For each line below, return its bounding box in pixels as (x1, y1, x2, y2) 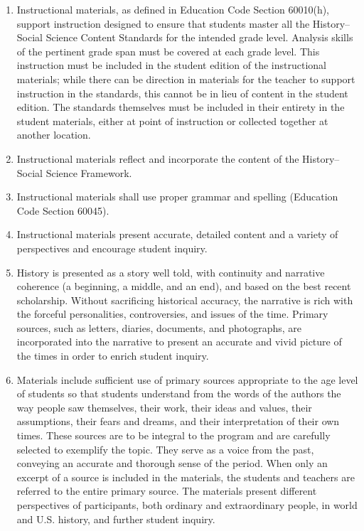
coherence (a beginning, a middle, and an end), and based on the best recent (16, 279, 351, 294)
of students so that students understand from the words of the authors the (16, 386, 341, 401)
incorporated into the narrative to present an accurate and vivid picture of (16, 334, 342, 349)
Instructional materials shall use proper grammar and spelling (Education (16, 189, 338, 204)
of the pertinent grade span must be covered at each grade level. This (16, 43, 320, 58)
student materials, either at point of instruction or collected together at (16, 113, 328, 128)
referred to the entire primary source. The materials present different (16, 483, 317, 498)
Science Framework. (45, 165, 132, 180)
